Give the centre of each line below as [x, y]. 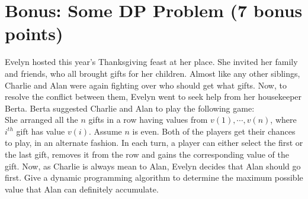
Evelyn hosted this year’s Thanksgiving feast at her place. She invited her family [151, 62]
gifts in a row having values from [148, 120]
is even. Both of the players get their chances [214, 131]
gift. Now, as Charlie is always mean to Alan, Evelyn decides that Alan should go [153, 166]
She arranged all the [41, 120]
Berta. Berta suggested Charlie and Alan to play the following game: [130, 108]
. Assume [105, 131]
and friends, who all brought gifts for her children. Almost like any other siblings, [153, 73]
